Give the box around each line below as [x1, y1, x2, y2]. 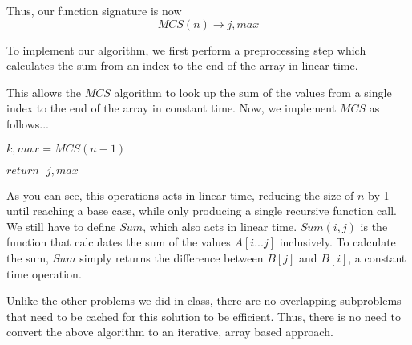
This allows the [6, 83, 82, 100]
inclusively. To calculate [279, 233, 396, 250]
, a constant [348, 249, 406, 266]
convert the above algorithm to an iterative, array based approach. [6, 323, 333, 340]
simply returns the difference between [79, 249, 264, 266]
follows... [6, 115, 49, 132]
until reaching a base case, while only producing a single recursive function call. [6, 202, 397, 219]
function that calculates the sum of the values [6, 233, 231, 250]
